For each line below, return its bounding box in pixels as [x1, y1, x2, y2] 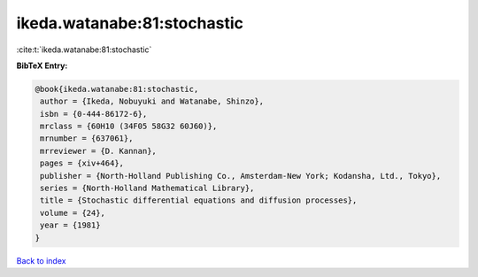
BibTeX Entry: [16, 60, 68, 71]
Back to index [16, 255, 66, 265]
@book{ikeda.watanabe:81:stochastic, [35, 84, 199, 94]
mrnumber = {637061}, [40, 134, 134, 143]
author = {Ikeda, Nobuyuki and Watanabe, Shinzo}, [40, 96, 265, 106]
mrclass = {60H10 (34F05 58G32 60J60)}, [40, 121, 218, 132]
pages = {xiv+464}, [40, 158, 124, 168]
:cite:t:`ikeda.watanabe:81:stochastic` [16, 44, 152, 55]
